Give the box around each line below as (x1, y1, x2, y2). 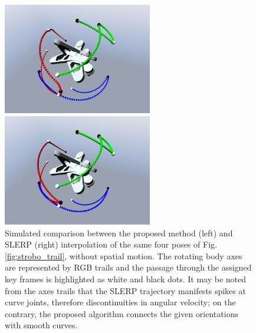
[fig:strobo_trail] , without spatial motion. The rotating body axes (5, 249, 242, 262)
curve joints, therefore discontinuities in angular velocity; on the (5, 296, 236, 308)
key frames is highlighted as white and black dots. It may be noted (5, 273, 247, 285)
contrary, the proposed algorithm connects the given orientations (5, 307, 238, 319)
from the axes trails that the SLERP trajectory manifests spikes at (5, 284, 246, 296)
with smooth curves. (5, 319, 78, 331)
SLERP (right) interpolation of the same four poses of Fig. (5, 238, 217, 250)
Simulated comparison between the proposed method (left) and (5, 226, 233, 239)
